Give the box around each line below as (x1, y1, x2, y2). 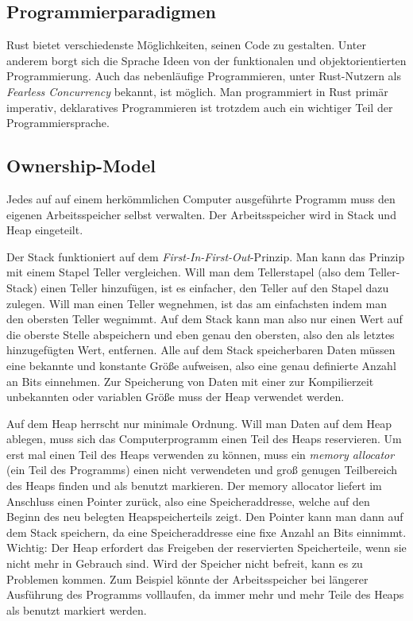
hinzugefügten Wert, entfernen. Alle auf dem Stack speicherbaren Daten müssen (6, 341, 396, 358)
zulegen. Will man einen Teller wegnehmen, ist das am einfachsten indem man (6, 295, 387, 311)
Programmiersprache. (6, 114, 110, 131)
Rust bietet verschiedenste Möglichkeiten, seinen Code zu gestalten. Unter (6, 37, 366, 53)
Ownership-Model (6, 153, 156, 178)
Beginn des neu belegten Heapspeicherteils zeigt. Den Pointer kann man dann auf (6, 508, 403, 525)
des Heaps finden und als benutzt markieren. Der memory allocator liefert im (6, 477, 382, 494)
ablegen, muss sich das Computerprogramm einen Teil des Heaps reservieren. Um (6, 430, 402, 447)
